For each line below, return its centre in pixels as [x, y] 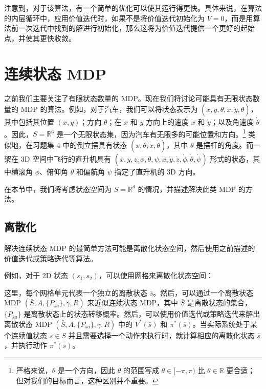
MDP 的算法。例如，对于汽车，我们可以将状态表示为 [109, 109]
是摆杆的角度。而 [225, 144]
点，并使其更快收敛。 [40, 38]
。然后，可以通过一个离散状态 [203, 292]
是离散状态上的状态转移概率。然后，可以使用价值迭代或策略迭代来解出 [142, 314]
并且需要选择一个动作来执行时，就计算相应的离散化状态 [161, 335]
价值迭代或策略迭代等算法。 [51, 258]
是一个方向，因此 [87, 370]
